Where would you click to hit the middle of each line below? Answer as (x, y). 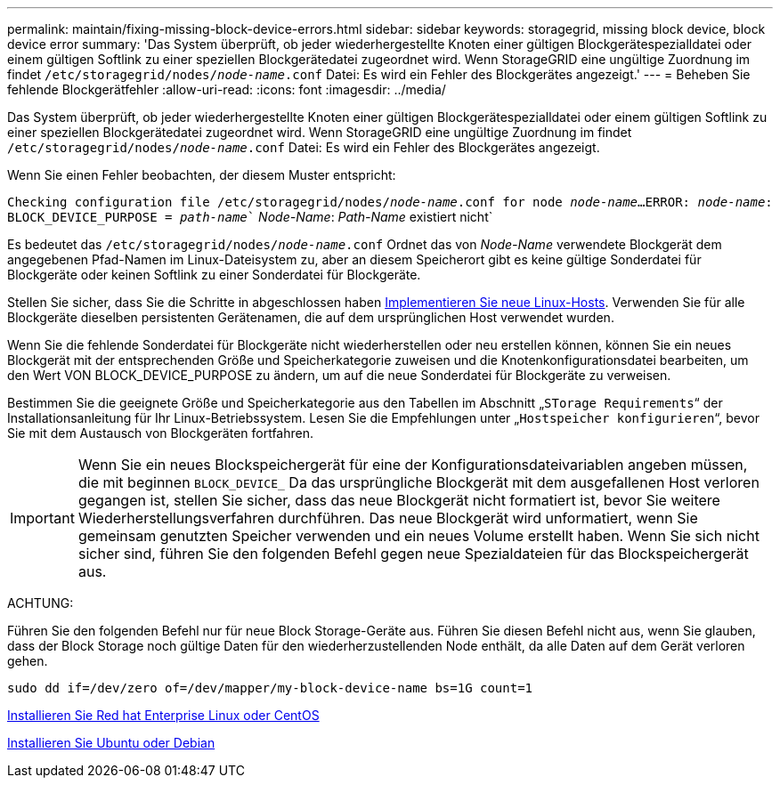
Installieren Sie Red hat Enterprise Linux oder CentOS (163, 715)
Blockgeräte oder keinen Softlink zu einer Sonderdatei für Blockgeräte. (214, 275)
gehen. (28, 661)
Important (42, 518)
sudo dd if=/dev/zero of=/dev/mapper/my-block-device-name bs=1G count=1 (270, 688)
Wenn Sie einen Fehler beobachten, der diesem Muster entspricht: (202, 175)
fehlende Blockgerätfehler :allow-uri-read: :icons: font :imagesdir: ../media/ (227, 89)
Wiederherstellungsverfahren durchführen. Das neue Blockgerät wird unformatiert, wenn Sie (388, 518)
